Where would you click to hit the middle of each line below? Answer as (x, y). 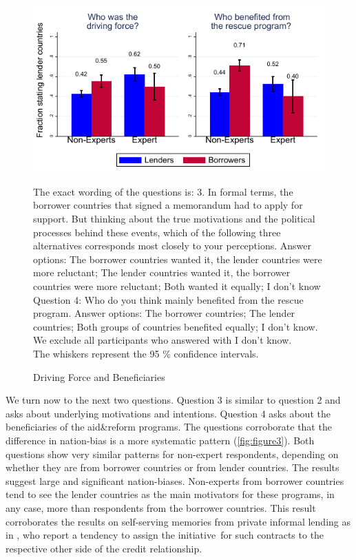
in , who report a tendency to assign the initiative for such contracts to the (165, 535)
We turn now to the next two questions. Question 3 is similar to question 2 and (173, 400)
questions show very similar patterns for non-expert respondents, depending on (172, 454)
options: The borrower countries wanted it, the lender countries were (178, 259)
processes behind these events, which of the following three (157, 232)
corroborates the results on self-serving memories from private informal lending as (178, 521)
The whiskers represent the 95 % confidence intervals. (146, 353)
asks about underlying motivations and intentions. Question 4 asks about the (168, 413)
